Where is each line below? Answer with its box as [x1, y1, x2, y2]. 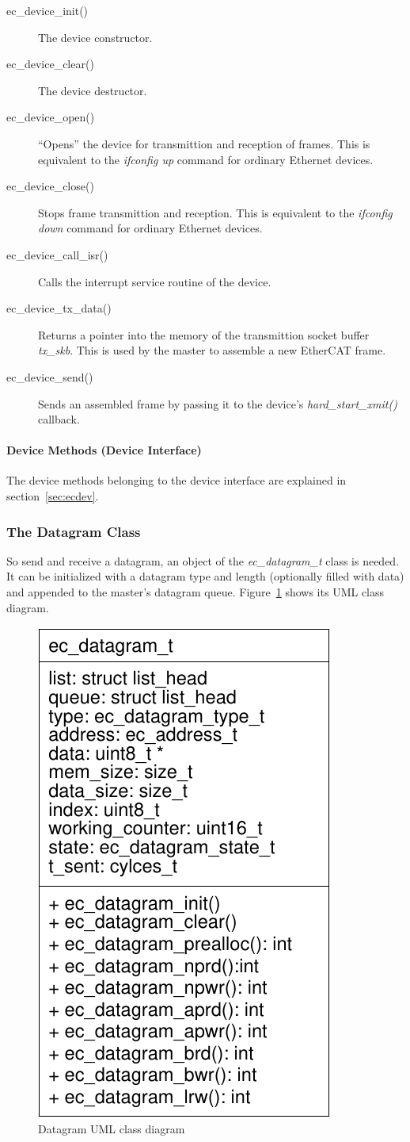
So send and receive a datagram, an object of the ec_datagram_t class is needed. [6, 552, 400, 569]
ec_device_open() [6, 109, 95, 125]
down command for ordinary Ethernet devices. [38, 220, 263, 236]
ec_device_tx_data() [6, 300, 112, 316]
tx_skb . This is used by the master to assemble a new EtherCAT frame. [38, 342, 386, 358]
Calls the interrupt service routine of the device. [38, 273, 271, 289]
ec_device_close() [6, 178, 94, 194]
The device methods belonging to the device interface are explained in [6, 472, 347, 489]
